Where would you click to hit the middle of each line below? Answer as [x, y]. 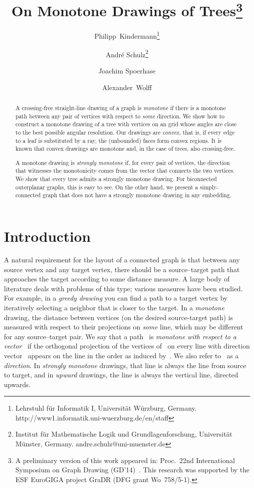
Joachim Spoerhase [127, 70]
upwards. [17, 384]
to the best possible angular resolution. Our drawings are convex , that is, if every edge [125, 132]
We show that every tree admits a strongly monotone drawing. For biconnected [116, 179]
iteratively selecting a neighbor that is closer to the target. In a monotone [114, 307]
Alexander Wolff [127, 87]
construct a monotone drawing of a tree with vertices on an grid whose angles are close [126, 124]
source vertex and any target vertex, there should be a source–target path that [122, 269]
